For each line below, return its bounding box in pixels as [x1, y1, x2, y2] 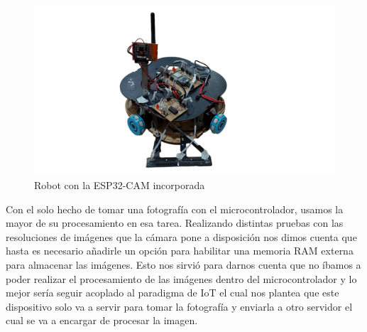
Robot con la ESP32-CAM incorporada [34, 178, 205, 193]
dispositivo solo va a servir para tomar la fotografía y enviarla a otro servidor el [6, 299, 353, 314]
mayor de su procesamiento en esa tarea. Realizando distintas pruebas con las [6, 215, 344, 230]
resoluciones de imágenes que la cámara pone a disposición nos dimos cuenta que [6, 229, 357, 244]
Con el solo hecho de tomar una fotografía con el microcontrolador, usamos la [6, 201, 344, 216]
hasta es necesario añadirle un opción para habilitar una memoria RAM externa [6, 243, 354, 258]
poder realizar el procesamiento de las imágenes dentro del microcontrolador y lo [6, 271, 357, 286]
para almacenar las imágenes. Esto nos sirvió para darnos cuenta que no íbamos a [6, 257, 361, 272]
